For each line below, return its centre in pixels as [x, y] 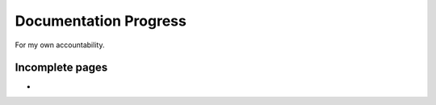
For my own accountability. [60, 45]
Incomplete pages [61, 68]
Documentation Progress [101, 21]
